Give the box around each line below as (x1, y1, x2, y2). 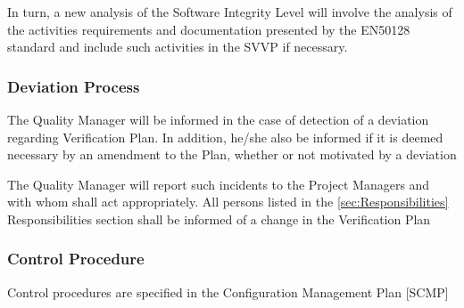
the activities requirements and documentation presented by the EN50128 (7, 20, 410, 38)
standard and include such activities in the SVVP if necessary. (7, 37, 348, 56)
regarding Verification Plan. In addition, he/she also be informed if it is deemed (7, 127, 443, 146)
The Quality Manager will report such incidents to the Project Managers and (7, 174, 430, 193)
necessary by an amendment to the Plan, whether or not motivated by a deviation (7, 145, 457, 164)
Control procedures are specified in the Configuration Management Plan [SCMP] (7, 282, 449, 301)
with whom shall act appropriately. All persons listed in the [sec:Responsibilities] (7, 192, 449, 211)
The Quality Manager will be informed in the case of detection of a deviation (7, 110, 429, 128)
